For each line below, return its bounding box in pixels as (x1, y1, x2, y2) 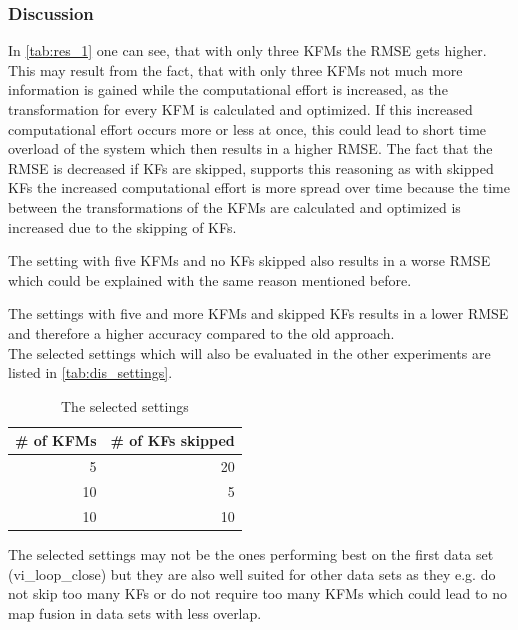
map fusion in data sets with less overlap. (8, 602, 262, 623)
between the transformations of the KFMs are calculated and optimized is (8, 196, 461, 217)
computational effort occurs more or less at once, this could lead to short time (8, 118, 487, 139)
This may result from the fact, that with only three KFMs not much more (8, 59, 463, 80)
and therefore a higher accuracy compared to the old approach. (8, 322, 395, 343)
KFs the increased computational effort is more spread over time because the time (8, 177, 510, 198)
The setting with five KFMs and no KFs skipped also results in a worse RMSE (8, 250, 491, 271)
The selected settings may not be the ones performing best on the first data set (8, 543, 494, 564)
